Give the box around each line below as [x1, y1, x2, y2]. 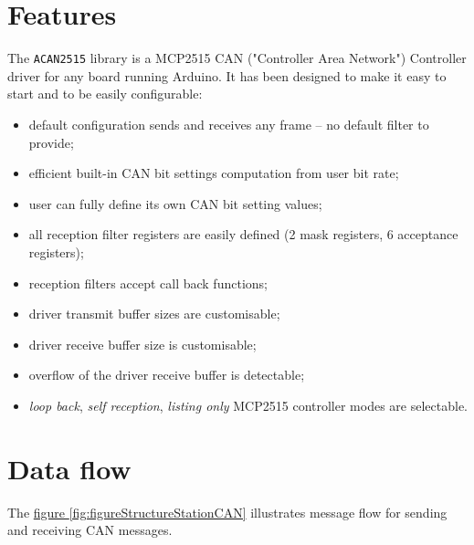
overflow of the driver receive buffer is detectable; [28, 365, 305, 384]
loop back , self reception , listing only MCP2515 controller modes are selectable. [28, 395, 468, 414]
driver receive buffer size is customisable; [28, 334, 257, 353]
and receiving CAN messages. [7, 520, 173, 540]
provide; [28, 132, 74, 152]
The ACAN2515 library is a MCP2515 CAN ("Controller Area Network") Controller [7, 48, 467, 68]
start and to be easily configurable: [7, 84, 203, 103]
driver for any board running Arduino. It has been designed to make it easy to [7, 66, 447, 85]
